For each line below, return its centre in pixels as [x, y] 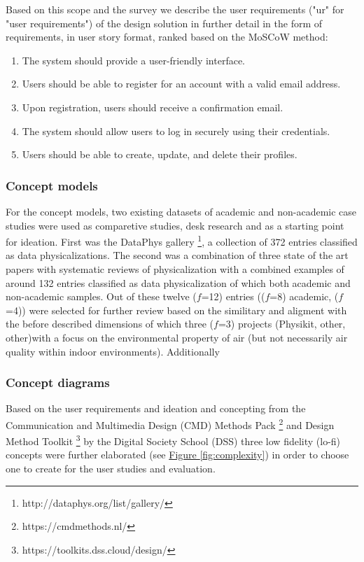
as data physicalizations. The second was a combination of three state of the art [177, 255]
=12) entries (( [233, 296]
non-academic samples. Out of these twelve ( [101, 296]
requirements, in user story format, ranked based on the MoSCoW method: [167, 37]
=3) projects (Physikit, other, [282, 324]
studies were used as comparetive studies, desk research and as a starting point [175, 225]
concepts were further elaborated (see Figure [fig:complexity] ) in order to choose [177, 455]
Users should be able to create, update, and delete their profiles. [160, 154]
